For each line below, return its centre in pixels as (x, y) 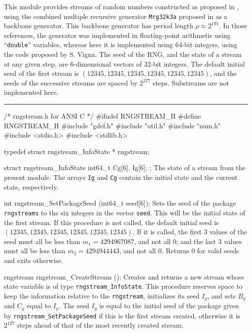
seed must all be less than (42, 241)
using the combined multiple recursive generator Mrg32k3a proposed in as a (116, 16)
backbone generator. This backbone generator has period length (99, 26)
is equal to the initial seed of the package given (169, 306)
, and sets (221, 295)
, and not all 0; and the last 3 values (188, 241)
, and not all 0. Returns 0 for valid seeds (179, 251)
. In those (233, 26)
